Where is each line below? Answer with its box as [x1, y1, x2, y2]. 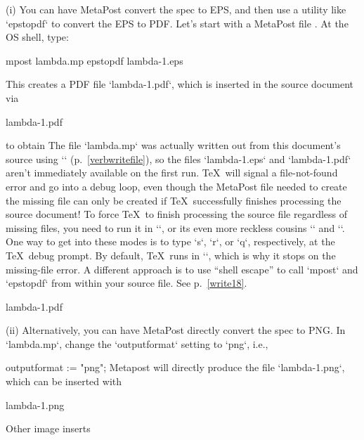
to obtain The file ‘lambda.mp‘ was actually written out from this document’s [6, 138, 341, 153]
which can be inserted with [6, 374, 122, 389]
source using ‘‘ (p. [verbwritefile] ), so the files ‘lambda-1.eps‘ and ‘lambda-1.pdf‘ [6, 151, 351, 166]
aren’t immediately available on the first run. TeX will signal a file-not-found [6, 165, 338, 180]
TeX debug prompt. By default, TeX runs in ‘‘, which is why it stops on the [6, 247, 336, 262]
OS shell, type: [6, 30, 69, 44]
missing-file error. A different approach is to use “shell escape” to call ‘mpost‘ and [6, 261, 358, 276]
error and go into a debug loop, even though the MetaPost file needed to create [6, 179, 347, 193]
